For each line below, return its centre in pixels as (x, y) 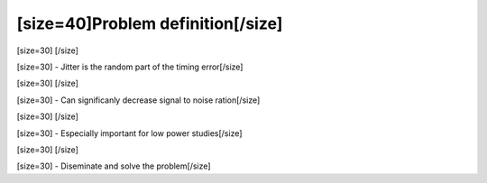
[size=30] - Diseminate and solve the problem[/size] (114, 166)
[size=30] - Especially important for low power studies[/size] (129, 133)
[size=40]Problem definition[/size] (150, 23)
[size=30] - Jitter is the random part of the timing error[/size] (130, 67)
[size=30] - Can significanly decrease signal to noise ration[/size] (138, 100)
